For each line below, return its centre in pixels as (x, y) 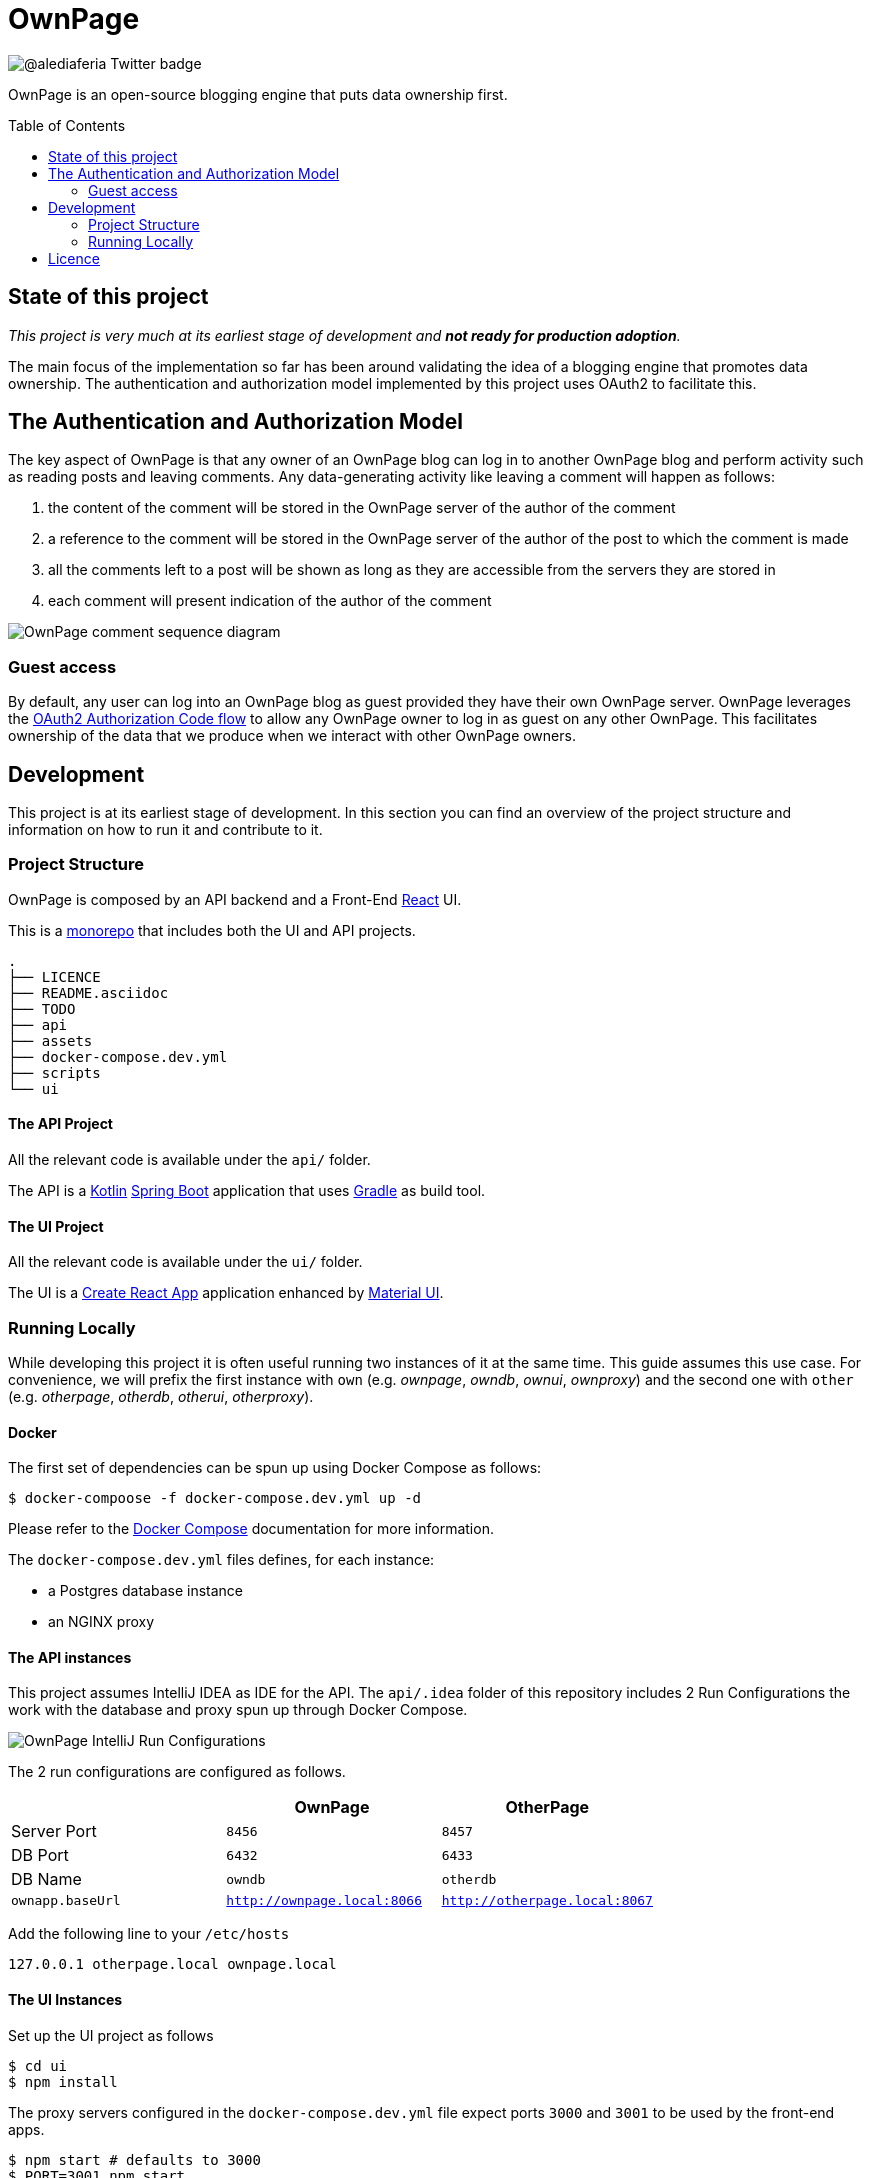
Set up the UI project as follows (111, 2035)
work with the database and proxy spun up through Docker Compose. (238, 1710)
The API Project (60, 1124)
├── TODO (42, 1008)
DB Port (40, 1855)
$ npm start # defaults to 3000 (134, 2159)
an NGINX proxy (101, 1622)
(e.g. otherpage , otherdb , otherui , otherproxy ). (161, 1396)
